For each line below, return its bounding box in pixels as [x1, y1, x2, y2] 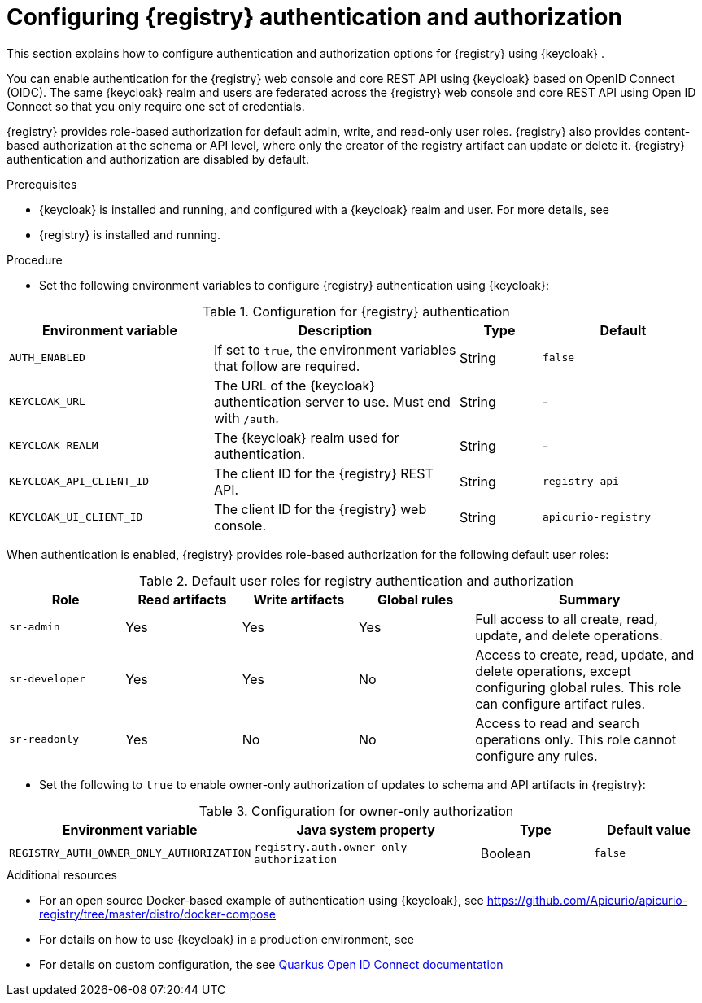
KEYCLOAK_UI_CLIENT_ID [9, 511, 143, 524]
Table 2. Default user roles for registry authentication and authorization [139, 572, 573, 589]
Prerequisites [7, 177, 77, 191]
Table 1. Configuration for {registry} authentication [203, 303, 510, 320]
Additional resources [7, 867, 117, 882]
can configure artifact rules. [475, 695, 646, 712]
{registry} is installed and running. [39, 227, 221, 242]
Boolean [480, 844, 531, 861]
